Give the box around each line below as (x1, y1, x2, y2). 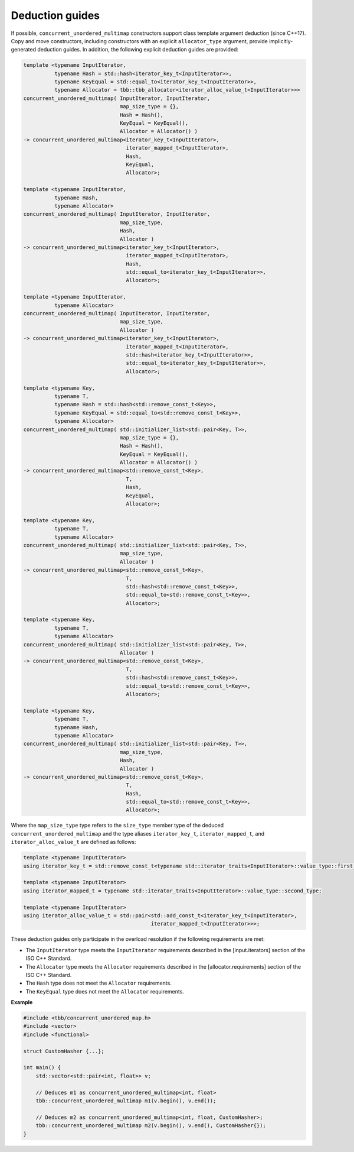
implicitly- (268, 37, 293, 44)
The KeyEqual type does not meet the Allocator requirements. (25, 988, 184, 995)
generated (11, 46, 37, 53)
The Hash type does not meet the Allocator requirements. (25, 979, 172, 987)
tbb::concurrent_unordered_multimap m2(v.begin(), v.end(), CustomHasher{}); (35, 1122, 267, 1129)
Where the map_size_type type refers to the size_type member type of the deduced (11, 822, 224, 829)
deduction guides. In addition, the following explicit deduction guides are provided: (37, 46, 239, 53)
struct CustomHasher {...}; (23, 1047, 104, 1054)
